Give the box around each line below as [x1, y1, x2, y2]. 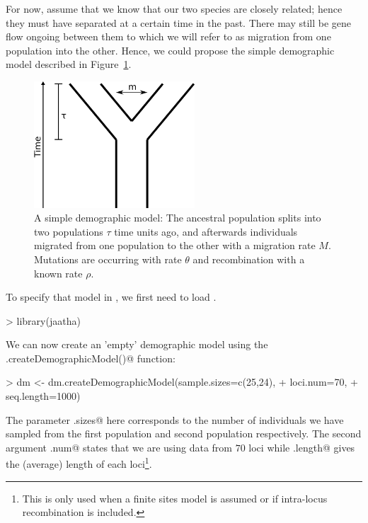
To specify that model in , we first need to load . [6, 289, 217, 304]
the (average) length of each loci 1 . [6, 454, 152, 471]
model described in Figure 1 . [6, 57, 132, 71]
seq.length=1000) [6, 389, 81, 403]
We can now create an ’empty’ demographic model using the [6, 337, 268, 352]
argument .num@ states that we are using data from [6, 439, 232, 454]
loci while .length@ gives [248, 439, 355, 454]
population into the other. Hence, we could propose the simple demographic [6, 42, 335, 57]
